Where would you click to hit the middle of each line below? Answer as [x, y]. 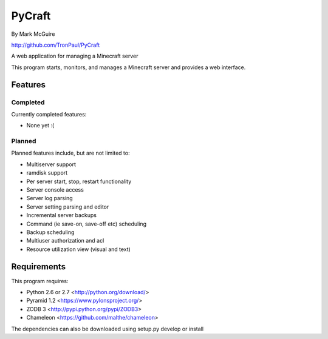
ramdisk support [47, 173]
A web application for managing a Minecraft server [75, 56]
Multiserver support [51, 164]
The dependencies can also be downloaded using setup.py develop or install [107, 329]
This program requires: [40, 281]
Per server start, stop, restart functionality [79, 181]
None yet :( [40, 126]
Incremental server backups [62, 215]
